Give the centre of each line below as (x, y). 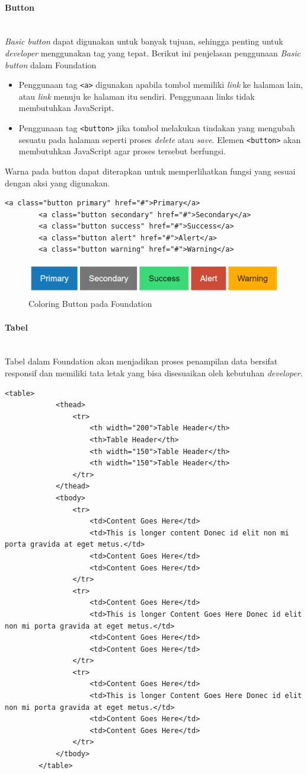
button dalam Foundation (51, 64)
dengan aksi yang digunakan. (57, 183)
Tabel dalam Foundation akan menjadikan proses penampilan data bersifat (141, 361)
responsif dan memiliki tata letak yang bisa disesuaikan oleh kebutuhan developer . (154, 373)
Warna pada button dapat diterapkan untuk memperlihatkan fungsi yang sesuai (150, 171)
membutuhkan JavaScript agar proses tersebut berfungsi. (122, 151)
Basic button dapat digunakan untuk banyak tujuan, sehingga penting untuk (144, 41)
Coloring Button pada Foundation (90, 304)
